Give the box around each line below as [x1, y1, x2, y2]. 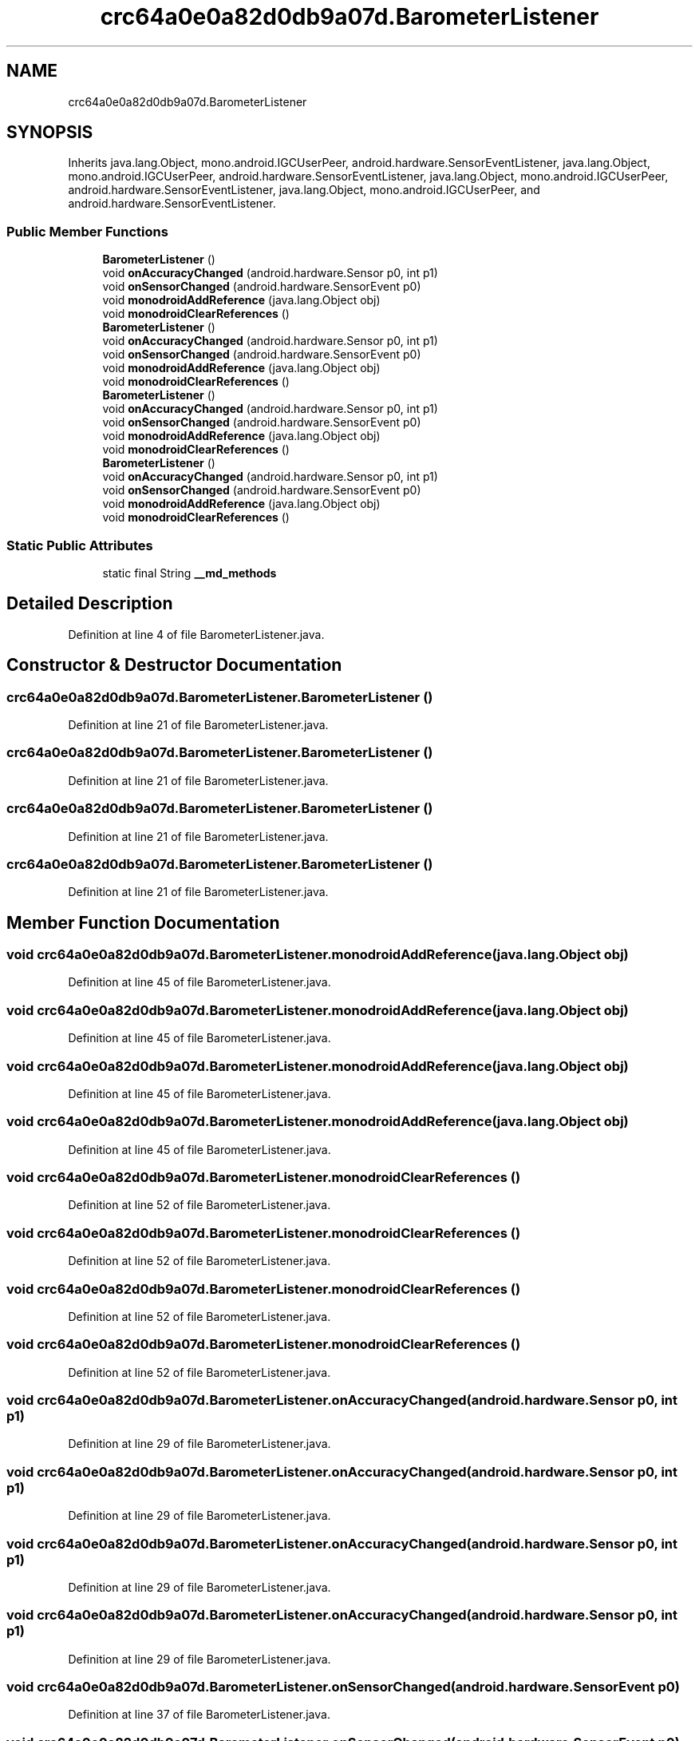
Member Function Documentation [6, 912, 280, 933]
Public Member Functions [6, 223, 168, 240]
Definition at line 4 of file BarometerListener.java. [68, 627, 325, 641]
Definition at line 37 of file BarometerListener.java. [68, 1707, 330, 1722]
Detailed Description [6, 593, 173, 614]
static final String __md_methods [102, 565, 277, 580]
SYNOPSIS [6, 122, 93, 143]
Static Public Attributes [6, 537, 153, 553]
